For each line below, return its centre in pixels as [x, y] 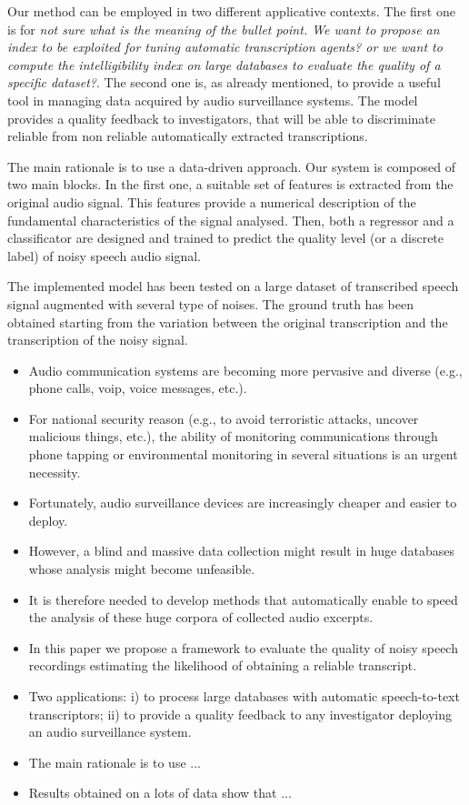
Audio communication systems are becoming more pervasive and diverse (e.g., [245, 370]
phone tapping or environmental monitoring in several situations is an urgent [243, 454]
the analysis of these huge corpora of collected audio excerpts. [201, 617]
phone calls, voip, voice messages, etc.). [138, 388]
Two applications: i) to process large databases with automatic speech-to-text [244, 696]
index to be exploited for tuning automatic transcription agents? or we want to [225, 47]
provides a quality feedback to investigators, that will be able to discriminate [221, 118]
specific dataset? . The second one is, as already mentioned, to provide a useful [224, 82]
